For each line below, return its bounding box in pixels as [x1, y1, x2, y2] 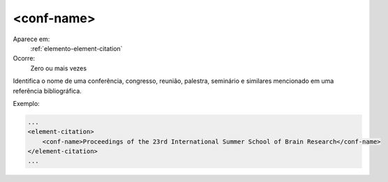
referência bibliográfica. [13, 86, 82, 95]
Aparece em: [13, 35, 50, 43]
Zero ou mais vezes [30, 63, 87, 73]
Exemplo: [13, 99, 40, 107]
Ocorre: [13, 54, 35, 63]
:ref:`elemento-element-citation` [30, 44, 123, 52]
